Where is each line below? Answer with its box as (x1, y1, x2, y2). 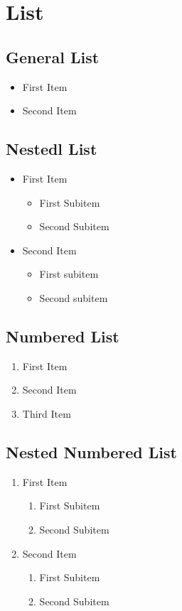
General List (6, 45, 100, 67)
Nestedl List (6, 138, 97, 160)
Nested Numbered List (6, 440, 177, 463)
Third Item (22, 406, 71, 421)
